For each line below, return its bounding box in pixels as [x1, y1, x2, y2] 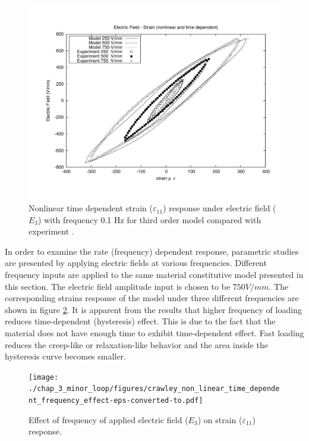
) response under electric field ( [163, 202, 276, 214]
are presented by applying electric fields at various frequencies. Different [5, 257, 267, 269]
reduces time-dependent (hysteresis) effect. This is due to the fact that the [5, 315, 276, 327]
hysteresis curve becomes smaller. [5, 350, 126, 362]
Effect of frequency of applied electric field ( [29, 413, 188, 426]
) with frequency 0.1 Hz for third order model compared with [38, 213, 261, 226]
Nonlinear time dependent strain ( [29, 202, 153, 214]
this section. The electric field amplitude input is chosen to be [5, 280, 231, 292]
